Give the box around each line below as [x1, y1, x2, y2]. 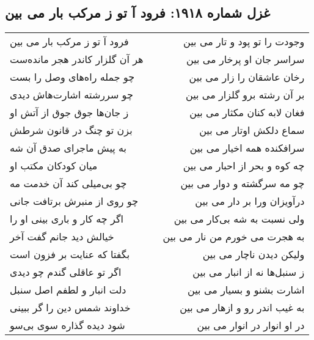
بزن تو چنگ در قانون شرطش [10, 123, 133, 138]
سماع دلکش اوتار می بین [199, 123, 305, 138]
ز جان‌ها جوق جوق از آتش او [10, 105, 129, 120]
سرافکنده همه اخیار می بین [189, 141, 305, 155]
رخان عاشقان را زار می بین [189, 70, 305, 84]
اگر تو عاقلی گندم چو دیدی [10, 265, 122, 279]
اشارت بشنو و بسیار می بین [188, 283, 305, 297]
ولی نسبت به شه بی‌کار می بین [173, 212, 305, 226]
